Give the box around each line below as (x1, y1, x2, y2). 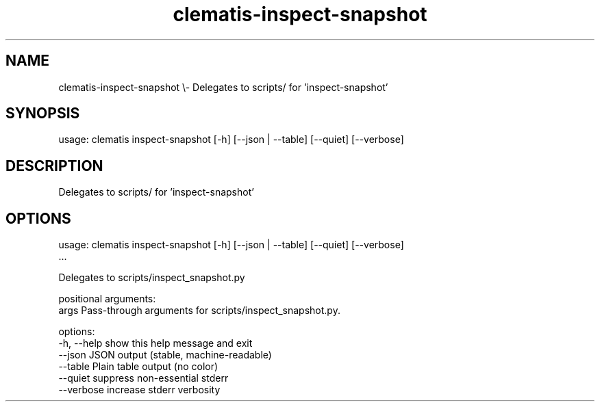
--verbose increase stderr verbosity (58, 384, 221, 396)
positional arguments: (58, 293, 156, 305)
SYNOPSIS (5, 105, 80, 122)
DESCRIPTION (5, 157, 103, 174)
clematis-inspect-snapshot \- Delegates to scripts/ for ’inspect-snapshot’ (58, 81, 388, 93)
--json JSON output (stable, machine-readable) (58, 349, 272, 361)
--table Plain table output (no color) (58, 360, 218, 373)
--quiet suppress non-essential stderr (58, 372, 229, 384)
